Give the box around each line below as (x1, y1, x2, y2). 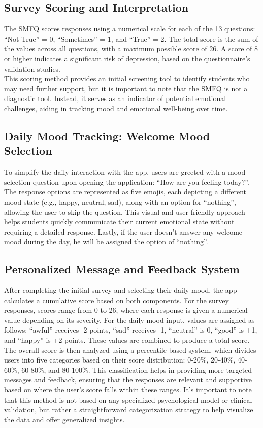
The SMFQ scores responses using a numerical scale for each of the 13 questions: (4, 23, 255, 34)
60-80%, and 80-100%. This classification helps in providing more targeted (21, 364, 252, 375)
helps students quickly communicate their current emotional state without (4, 216, 235, 227)
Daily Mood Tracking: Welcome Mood (4, 127, 210, 143)
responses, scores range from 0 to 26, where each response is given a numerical (4, 305, 248, 315)
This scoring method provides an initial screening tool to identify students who (4, 73, 250, 84)
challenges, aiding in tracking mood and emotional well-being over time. (4, 103, 228, 113)
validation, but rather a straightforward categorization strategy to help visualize (4, 404, 253, 415)
